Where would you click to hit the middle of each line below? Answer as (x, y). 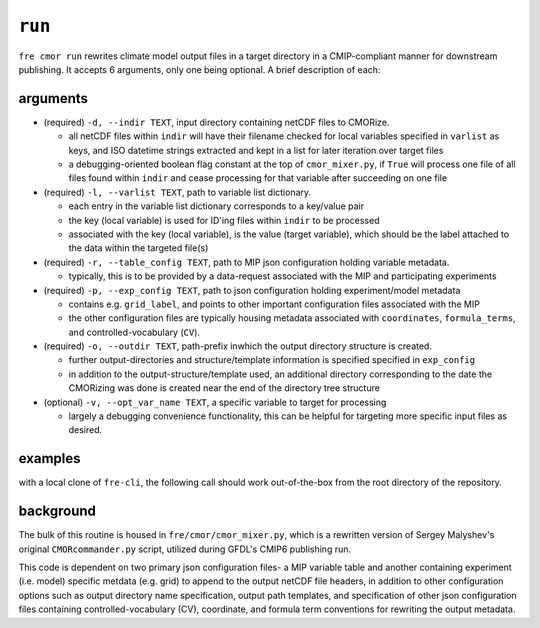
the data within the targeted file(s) (138, 248)
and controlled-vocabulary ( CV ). (134, 332)
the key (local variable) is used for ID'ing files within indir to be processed (224, 220)
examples (49, 458)
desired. (85, 430)
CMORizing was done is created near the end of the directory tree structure (224, 388)
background (57, 511)
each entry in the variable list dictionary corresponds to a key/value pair (216, 206)
